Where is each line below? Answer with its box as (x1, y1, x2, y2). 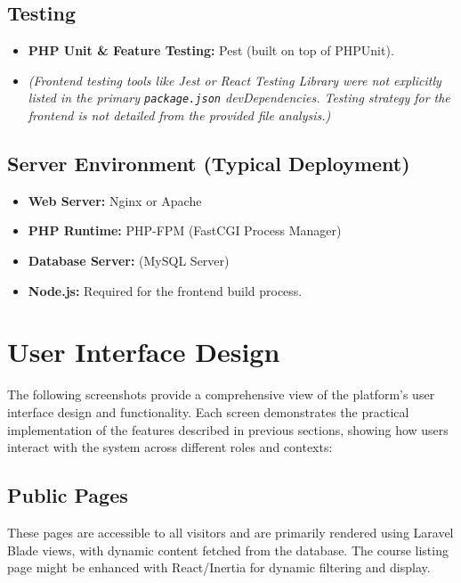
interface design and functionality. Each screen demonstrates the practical (7, 402, 409, 421)
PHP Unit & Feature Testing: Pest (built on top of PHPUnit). (28, 41, 394, 60)
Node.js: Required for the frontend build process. (28, 281, 303, 300)
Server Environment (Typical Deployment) (7, 150, 410, 177)
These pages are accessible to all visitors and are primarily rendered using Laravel (7, 522, 454, 541)
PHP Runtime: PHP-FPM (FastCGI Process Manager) (28, 221, 342, 240)
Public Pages (7, 481, 128, 509)
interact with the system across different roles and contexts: (7, 438, 333, 456)
